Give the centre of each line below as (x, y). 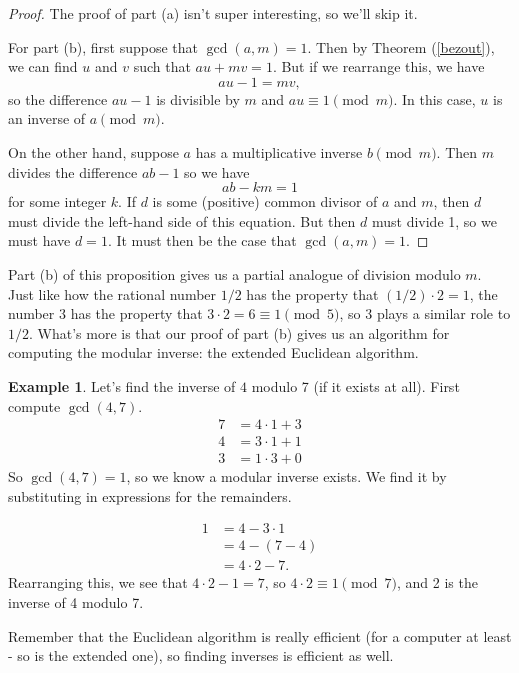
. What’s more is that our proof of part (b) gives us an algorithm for (239, 332)
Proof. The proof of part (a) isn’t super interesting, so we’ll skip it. (213, 13)
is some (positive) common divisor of (265, 201)
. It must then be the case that (202, 240)
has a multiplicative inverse (279, 151)
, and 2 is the (437, 582)
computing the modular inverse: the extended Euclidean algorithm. (213, 352)
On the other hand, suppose (93, 151)
